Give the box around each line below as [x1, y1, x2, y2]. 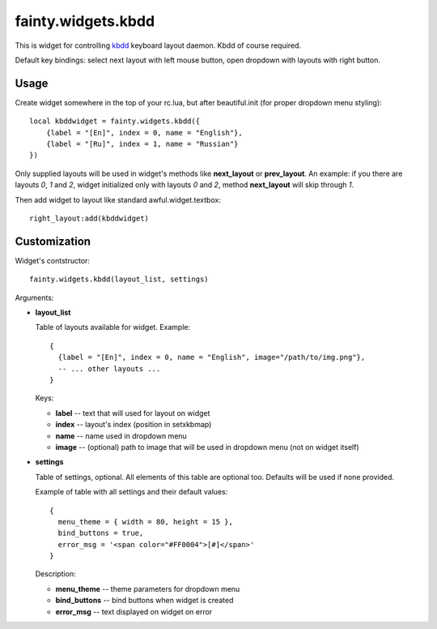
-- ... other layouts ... [57, 364, 161, 373]
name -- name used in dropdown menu [55, 430, 188, 441]
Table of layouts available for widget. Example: [35, 323, 190, 332]
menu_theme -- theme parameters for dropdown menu [55, 584, 240, 593]
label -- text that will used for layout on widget [55, 408, 210, 417]
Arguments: [15, 293, 54, 302]
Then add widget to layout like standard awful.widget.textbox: [15, 195, 222, 204]
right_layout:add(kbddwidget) [29, 213, 150, 223]
